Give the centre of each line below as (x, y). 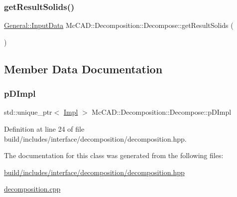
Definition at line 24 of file (44, 129)
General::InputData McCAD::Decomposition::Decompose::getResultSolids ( (119, 25)
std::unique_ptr (28, 112)
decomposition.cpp (32, 189)
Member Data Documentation (83, 69)
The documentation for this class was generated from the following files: (114, 155)
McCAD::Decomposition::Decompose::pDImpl (162, 112)
